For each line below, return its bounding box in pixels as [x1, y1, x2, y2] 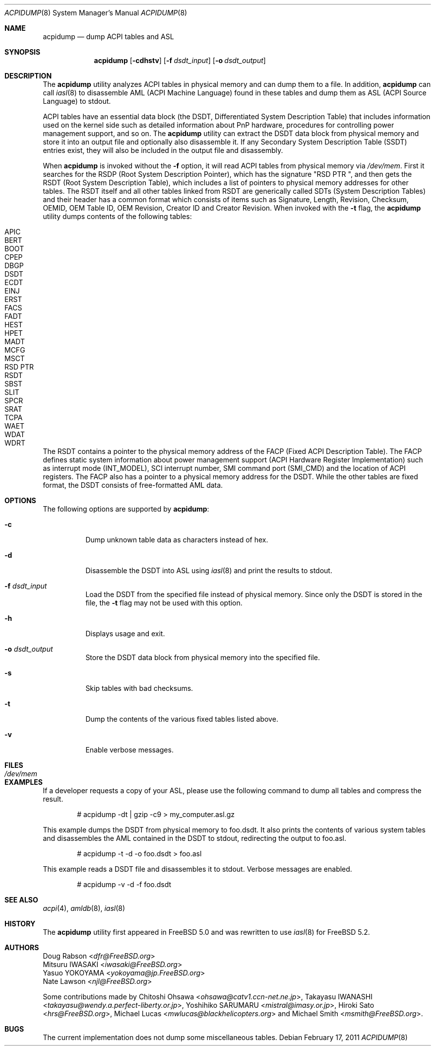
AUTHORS [4, 943, 39, 952]
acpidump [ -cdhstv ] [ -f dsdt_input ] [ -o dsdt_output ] [94, 56, 266, 65]
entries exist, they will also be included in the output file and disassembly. [43, 146, 283, 154]
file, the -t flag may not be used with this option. [85, 599, 243, 607]
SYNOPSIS [4, 48, 41, 56]
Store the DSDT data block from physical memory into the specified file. [85, 653, 320, 662]
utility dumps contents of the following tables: [43, 212, 192, 221]
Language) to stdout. [43, 97, 111, 105]
